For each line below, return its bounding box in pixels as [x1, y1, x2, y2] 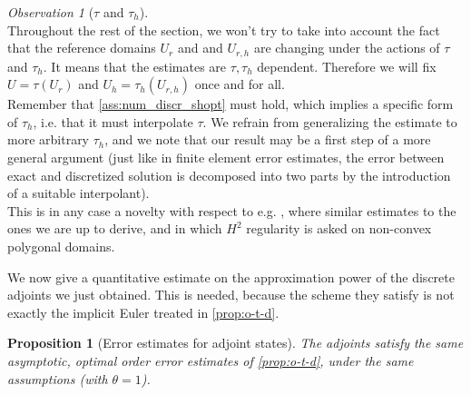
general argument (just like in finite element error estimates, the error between [7, 148, 445, 167]
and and [177, 38, 223, 57]
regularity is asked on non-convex [246, 219, 432, 238]
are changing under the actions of [253, 38, 440, 57]
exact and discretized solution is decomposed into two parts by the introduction [7, 165, 451, 184]
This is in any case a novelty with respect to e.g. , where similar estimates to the [7, 201, 456, 220]
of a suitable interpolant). [7, 183, 150, 202]
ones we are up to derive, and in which [7, 219, 222, 238]
